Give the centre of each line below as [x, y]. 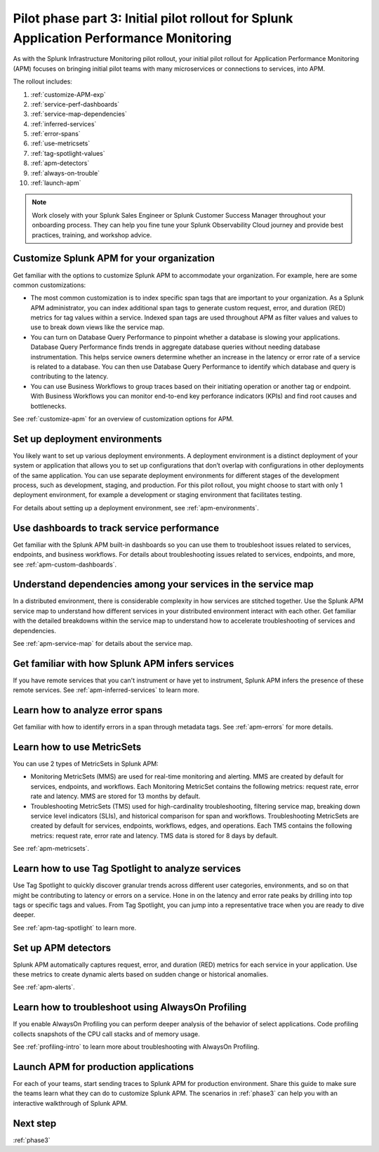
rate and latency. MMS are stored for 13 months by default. [115, 796]
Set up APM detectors [62, 948]
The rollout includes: [43, 81]
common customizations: [49, 285]
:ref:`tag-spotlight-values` [68, 153]
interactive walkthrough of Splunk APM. [70, 1103]
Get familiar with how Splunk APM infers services [124, 663]
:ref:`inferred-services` [64, 124]
